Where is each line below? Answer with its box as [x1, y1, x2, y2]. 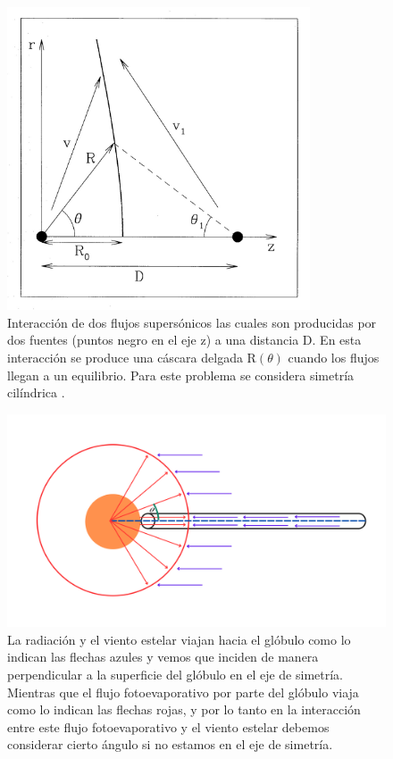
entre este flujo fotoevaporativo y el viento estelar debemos [7, 717, 330, 736]
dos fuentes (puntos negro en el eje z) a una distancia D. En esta [7, 330, 362, 349]
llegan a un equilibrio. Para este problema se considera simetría [7, 365, 355, 384]
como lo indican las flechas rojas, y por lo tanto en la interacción [7, 700, 361, 719]
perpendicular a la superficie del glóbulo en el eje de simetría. [7, 665, 343, 684]
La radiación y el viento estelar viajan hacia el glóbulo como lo [7, 630, 351, 648]
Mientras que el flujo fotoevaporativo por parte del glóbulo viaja [7, 682, 359, 701]
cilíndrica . [7, 383, 65, 402]
